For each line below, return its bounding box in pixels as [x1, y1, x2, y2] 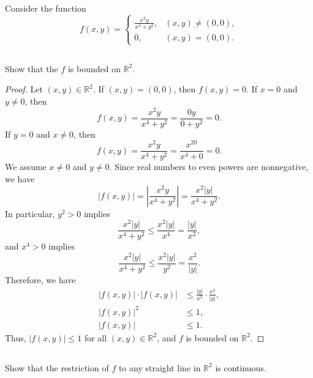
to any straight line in [118, 361, 201, 374]
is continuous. [215, 361, 266, 374]
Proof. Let [5, 83, 43, 95]
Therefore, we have [5, 273, 76, 286]
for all [84, 331, 107, 344]
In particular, [5, 207, 55, 220]
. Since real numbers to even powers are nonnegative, [109, 160, 309, 173]
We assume [5, 160, 47, 173]
